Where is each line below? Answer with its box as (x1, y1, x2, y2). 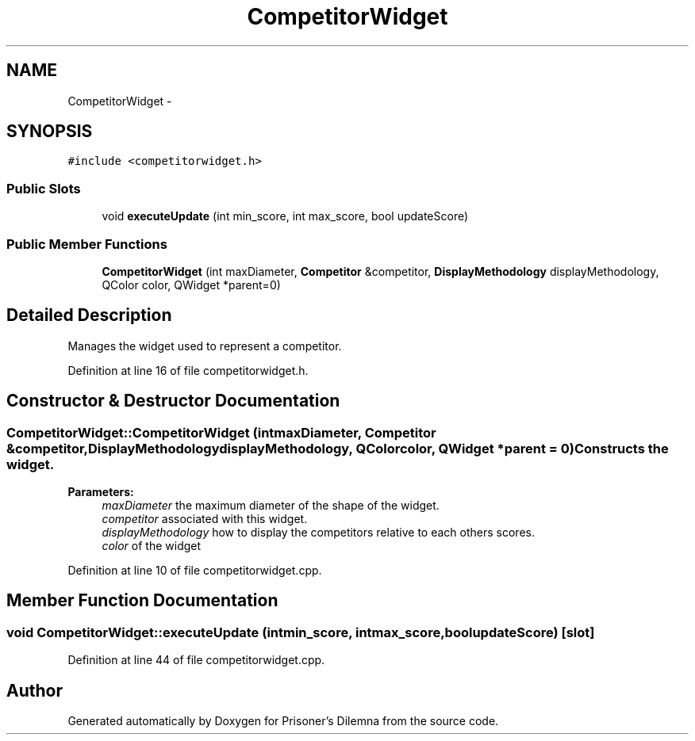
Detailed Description (6, 305, 172, 326)
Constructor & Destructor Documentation (6, 391, 340, 411)
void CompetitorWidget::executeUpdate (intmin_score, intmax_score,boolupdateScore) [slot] (6, 624, 595, 640)
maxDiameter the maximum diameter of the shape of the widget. (102, 498, 440, 512)
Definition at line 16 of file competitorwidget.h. (67, 363, 309, 377)
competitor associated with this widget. (102, 512, 308, 525)
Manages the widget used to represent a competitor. (67, 338, 342, 353)
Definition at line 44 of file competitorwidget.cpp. (67, 653, 325, 667)
